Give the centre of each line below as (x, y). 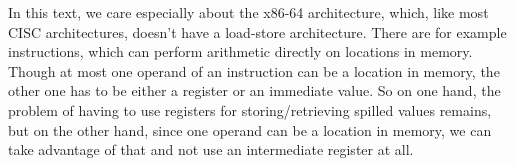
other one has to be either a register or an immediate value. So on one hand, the (254, 90)
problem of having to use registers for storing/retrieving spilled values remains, (250, 109)
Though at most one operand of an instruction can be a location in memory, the (254, 70)
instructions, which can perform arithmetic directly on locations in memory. (240, 51)
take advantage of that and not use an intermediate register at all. (211, 149)
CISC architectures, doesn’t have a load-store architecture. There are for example (257, 31)
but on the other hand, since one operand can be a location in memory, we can (250, 129)
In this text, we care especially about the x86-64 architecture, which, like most (248, 12)
